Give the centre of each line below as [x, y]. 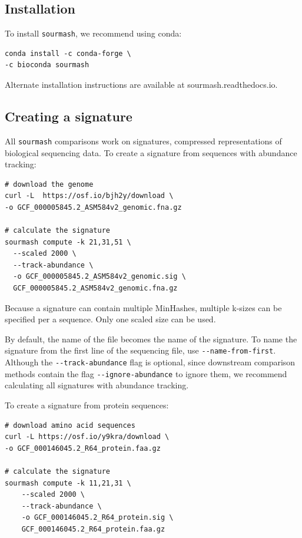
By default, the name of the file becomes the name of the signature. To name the [151, 339]
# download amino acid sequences [70, 425]
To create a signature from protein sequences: [87, 405]
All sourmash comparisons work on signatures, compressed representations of [143, 141]
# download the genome [49, 184]
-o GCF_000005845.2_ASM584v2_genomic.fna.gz [93, 207]
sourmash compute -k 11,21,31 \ [68, 483]
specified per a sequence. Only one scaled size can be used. [110, 319]
